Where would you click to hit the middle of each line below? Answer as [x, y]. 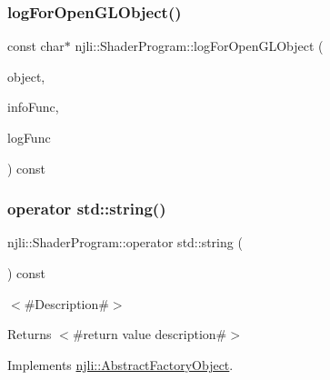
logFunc [29, 137]
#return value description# [150, 334]
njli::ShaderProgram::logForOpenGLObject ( [199, 46]
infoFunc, [33, 107]
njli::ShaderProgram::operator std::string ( [125, 242]
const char [36, 46]
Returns [30, 334]
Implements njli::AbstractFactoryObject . [120, 364]
